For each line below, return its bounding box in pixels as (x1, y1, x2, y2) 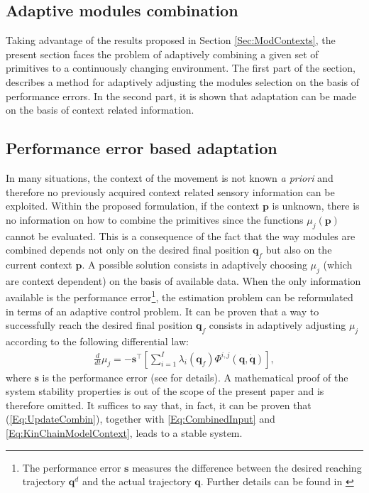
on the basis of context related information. (6, 102, 194, 117)
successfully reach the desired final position (6, 318, 193, 332)
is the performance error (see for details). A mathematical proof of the (42, 369, 348, 384)
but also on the (265, 242, 332, 257)
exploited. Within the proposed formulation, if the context (6, 198, 260, 213)
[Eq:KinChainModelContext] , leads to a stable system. (6, 425, 243, 440)
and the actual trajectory (82, 474, 192, 489)
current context (6, 256, 72, 271)
